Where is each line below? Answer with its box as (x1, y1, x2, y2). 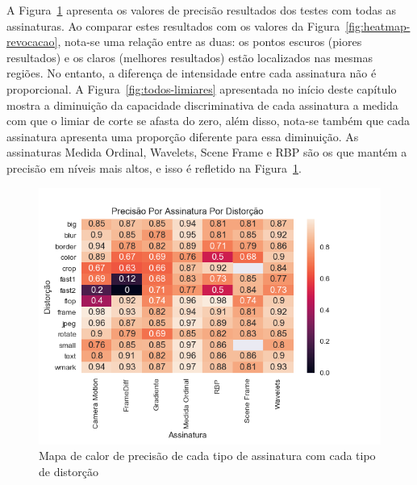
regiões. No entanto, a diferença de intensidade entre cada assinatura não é (6, 65, 377, 82)
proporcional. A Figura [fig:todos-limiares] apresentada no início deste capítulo (6, 80, 397, 97)
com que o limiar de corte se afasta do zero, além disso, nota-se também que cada (6, 112, 411, 129)
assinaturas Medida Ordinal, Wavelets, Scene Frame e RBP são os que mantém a (6, 144, 407, 161)
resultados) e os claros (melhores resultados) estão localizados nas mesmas (6, 48, 373, 65)
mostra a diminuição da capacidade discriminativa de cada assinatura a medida (6, 96, 398, 113)
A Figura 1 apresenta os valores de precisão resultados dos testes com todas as (6, 2, 396, 18)
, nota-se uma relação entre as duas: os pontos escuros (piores (57, 33, 362, 50)
